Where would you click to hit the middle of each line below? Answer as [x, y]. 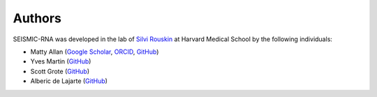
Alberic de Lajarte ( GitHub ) [69, 81]
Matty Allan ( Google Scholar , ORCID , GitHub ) [95, 52]
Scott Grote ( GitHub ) [60, 71]
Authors [37, 18]
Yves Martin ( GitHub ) [61, 61]
